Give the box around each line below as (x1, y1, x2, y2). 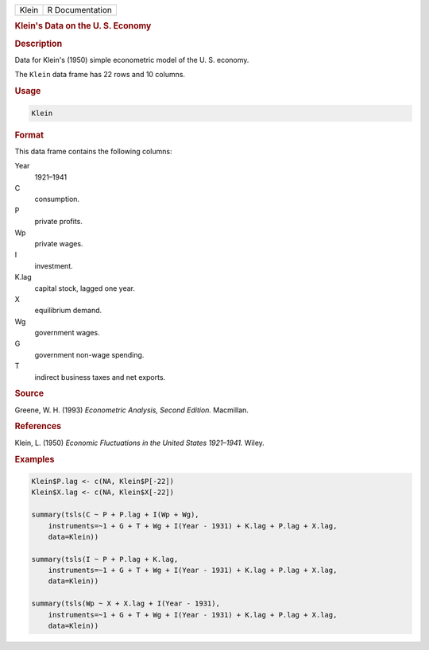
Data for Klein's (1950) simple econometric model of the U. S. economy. (14, 55, 249, 64)
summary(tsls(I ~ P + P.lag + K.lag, (31, 555, 179, 563)
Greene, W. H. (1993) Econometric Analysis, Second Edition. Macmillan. (14, 405, 249, 415)
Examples (14, 454, 55, 465)
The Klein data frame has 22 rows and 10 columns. (14, 70, 186, 79)
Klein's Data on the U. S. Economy (14, 21, 152, 32)
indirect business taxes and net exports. (34, 372, 166, 381)
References (14, 421, 62, 432)
